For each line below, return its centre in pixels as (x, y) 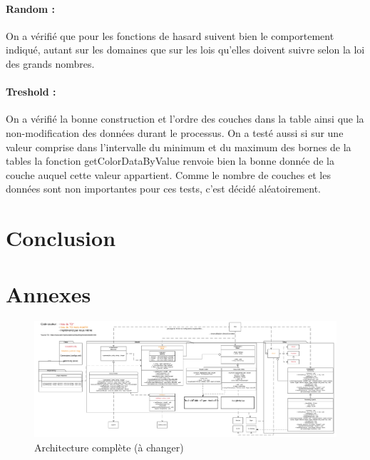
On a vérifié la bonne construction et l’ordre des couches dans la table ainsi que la (185, 119)
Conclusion (61, 238)
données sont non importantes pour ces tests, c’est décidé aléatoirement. (163, 189)
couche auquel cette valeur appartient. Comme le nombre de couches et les (168, 174)
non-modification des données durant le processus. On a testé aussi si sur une (175, 132)
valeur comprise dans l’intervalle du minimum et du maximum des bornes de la (179, 147)
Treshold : (31, 92)
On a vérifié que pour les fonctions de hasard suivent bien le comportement (170, 35)
